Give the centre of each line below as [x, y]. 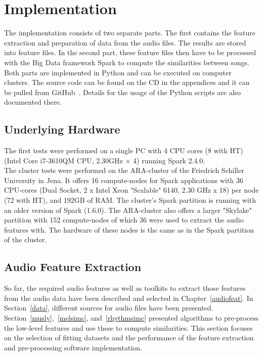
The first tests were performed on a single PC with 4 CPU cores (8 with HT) [124, 150]
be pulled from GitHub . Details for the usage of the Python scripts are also [123, 92]
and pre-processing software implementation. [73, 347]
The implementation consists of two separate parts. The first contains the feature [130, 33]
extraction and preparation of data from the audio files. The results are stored [125, 42]
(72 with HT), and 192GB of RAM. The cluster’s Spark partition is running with [130, 200]
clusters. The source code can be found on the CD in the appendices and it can [127, 82]
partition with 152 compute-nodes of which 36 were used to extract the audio [124, 220]
